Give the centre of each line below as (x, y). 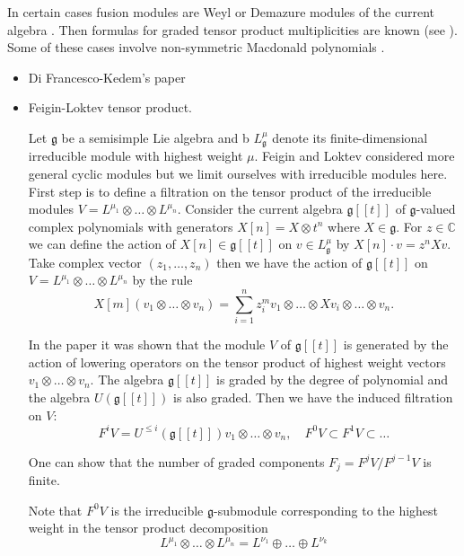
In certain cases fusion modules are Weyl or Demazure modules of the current (221, 12)
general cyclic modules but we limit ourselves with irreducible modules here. (238, 174)
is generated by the (396, 344)
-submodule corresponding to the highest (326, 510)
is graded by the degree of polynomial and (333, 379)
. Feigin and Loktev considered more (355, 156)
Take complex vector (85, 262)
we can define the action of (102, 244)
